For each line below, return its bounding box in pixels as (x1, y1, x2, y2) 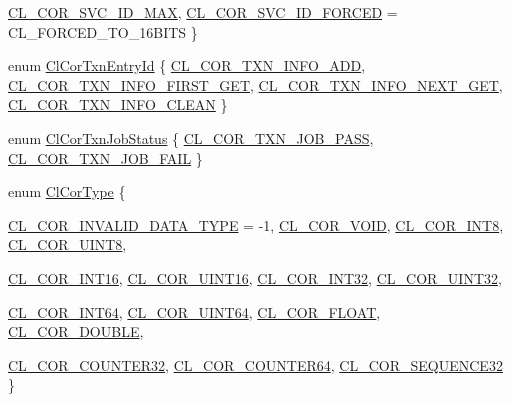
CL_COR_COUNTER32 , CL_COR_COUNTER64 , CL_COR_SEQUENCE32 (8, 354, 503, 375)
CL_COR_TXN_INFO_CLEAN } (8, 94, 228, 115)
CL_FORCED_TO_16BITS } (8, 21, 198, 42)
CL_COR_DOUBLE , (8, 321, 144, 342)
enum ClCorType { (8, 181, 126, 202)
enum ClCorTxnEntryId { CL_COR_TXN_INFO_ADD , (8, 55, 366, 76)
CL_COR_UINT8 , (8, 234, 127, 255)
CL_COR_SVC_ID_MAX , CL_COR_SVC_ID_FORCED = (8, 2, 398, 22)
